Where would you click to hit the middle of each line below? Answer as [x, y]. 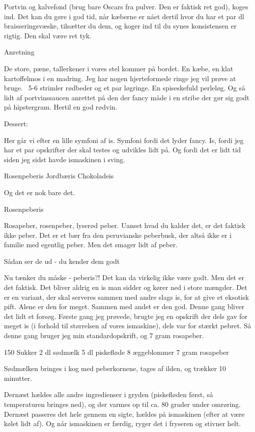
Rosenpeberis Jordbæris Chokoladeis [59, 176]
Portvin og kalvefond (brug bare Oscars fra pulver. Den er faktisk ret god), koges [126, 6]
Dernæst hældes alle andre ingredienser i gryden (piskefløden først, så [109, 394]
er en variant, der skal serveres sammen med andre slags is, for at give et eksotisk [127, 297]
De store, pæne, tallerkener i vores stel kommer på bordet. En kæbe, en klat [119, 68]
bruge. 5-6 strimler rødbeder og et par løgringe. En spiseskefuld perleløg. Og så [125, 88]
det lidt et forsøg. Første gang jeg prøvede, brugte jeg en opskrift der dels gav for [126, 316]
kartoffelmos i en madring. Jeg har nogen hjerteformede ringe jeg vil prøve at [120, 78]
